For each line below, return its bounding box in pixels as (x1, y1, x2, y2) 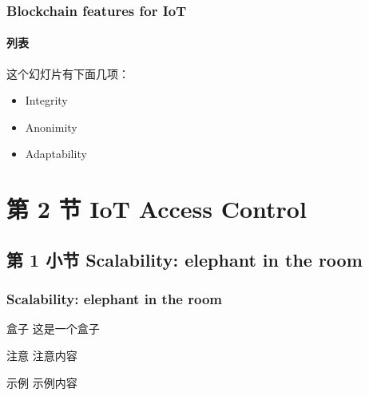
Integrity (25, 92, 68, 109)
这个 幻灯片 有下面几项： (6, 65, 129, 81)
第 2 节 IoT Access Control (6, 192, 307, 225)
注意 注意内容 (6, 346, 77, 363)
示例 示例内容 (6, 374, 77, 390)
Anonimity (25, 118, 77, 135)
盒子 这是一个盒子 (6, 320, 100, 337)
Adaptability (25, 145, 87, 162)
